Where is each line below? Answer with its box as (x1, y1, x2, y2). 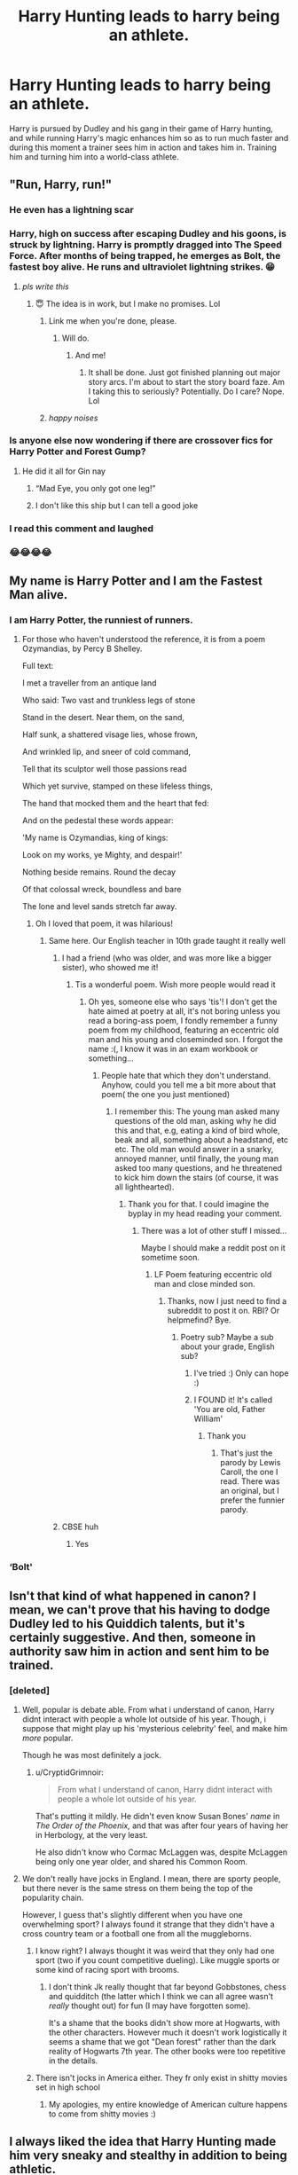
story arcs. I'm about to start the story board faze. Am (88, 376, 286, 387)
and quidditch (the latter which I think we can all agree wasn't (48, 1990, 273, 2001)
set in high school (35, 2082, 100, 2093)
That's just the (220, 1448, 273, 1458)
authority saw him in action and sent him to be (9, 1644, 270, 1659)
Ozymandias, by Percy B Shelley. (21, 643, 143, 654)
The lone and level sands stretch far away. (21, 901, 177, 912)
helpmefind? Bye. (167, 1315, 231, 1325)
